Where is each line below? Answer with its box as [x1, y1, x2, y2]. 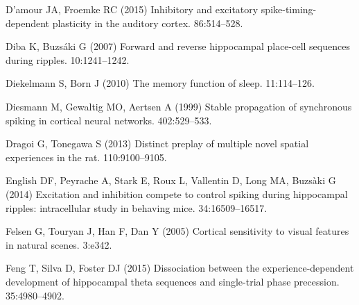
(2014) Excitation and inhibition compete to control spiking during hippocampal [6, 186, 348, 201]
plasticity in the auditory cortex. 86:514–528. [52, 15, 243, 30]
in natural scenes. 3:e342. [6, 237, 112, 252]
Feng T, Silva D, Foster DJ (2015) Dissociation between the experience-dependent [6, 261, 354, 275]
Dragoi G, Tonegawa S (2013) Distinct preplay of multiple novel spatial [6, 136, 309, 151]
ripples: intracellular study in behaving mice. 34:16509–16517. [6, 200, 268, 215]
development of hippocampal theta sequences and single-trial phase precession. [6, 274, 340, 288]
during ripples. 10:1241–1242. [6, 52, 130, 67]
